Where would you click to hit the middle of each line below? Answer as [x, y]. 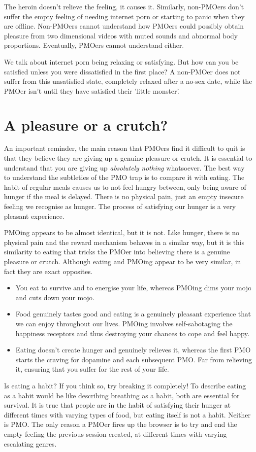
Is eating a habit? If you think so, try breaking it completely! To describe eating [125, 385]
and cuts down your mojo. [55, 297]
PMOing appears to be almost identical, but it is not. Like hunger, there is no [122, 232]
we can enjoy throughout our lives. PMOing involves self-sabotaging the [124, 323]
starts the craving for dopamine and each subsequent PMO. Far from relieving [134, 359]
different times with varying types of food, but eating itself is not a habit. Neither [127, 414]
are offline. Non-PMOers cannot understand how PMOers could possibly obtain [124, 26]
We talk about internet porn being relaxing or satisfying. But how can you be [121, 61]
